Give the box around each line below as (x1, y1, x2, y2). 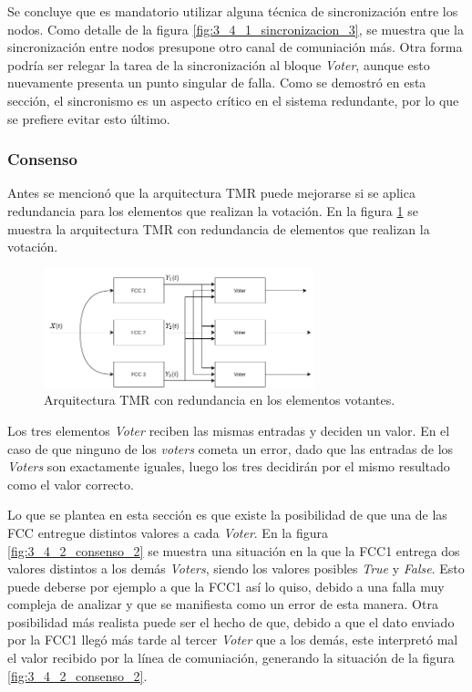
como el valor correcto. (7, 474, 134, 493)
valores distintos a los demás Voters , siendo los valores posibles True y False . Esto (7, 559, 465, 578)
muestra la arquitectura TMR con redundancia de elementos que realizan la (7, 219, 430, 238)
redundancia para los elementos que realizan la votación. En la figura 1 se (7, 201, 418, 220)
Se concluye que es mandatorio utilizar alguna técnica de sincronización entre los (7, 2, 458, 20)
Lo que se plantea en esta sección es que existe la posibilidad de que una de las (7, 505, 447, 524)
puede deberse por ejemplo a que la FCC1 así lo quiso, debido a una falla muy (7, 576, 445, 595)
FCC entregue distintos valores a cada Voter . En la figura (7, 522, 328, 542)
